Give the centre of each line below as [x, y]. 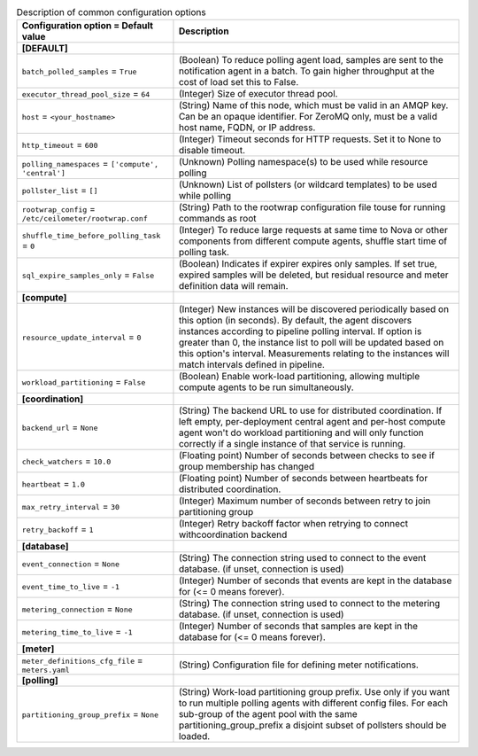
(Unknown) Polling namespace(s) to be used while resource [303, 162]
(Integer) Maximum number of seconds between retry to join [305, 501]
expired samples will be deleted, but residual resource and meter [313, 275]
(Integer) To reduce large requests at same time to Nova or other [313, 230]
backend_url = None [60, 427]
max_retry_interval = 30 [70, 507]
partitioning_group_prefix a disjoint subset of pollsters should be [312, 725]
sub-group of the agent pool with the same [268, 714]
